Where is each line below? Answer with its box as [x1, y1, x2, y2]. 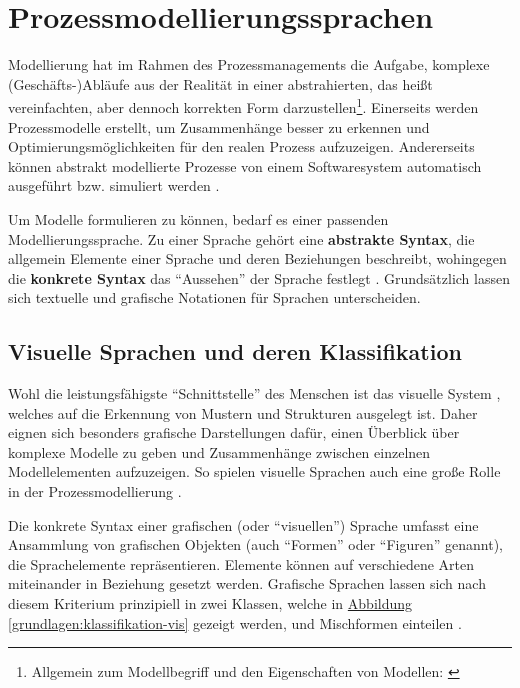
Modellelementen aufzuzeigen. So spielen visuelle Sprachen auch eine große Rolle [8, 461, 501, 482]
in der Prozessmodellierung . [8, 481, 182, 502]
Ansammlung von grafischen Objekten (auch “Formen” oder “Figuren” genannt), [8, 534, 504, 555]
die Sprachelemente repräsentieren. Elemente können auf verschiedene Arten [8, 553, 475, 574]
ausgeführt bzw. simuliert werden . [8, 175, 220, 196]
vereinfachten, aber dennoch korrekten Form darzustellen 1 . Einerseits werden [8, 94, 479, 117]
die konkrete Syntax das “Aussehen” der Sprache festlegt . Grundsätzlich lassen [8, 267, 510, 288]
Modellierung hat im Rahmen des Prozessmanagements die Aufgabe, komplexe [8, 54, 490, 75]
